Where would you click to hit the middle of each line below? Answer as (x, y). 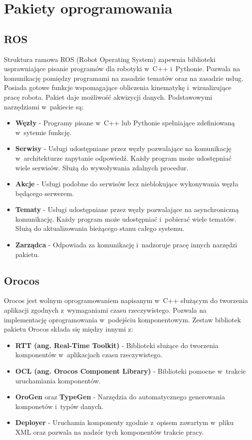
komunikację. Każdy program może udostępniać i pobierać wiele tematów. (126, 219)
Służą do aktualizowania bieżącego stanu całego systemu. (100, 228)
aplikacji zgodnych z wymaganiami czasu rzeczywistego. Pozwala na (105, 310)
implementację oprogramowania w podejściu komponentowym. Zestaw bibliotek (123, 319)
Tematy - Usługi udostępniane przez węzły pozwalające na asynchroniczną (127, 209)
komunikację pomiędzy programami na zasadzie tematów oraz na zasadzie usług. (124, 78)
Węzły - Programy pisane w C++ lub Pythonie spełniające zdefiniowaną (125, 123)
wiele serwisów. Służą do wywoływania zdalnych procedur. (102, 167)
